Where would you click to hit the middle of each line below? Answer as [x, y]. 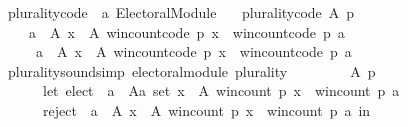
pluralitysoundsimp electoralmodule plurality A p [191, 70]
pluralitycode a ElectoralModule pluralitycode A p [181, 12]
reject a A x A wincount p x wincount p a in [206, 109]
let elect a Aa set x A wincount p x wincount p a [221, 90]
